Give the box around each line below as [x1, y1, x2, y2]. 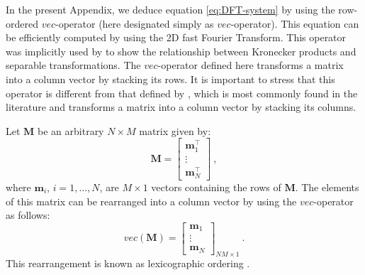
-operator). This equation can [230, 16, 359, 31]
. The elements [295, 179, 359, 194]
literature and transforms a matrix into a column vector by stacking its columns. [6, 99, 356, 114]
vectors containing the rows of [151, 179, 281, 194]
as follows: [6, 207, 50, 222]
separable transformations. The [6, 58, 141, 72]
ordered [6, 16, 38, 31]
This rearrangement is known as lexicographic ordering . [6, 256, 250, 271]
